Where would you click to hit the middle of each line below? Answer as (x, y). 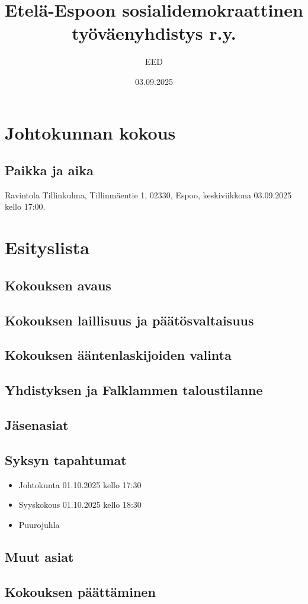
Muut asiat (39, 556)
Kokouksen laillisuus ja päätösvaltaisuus (129, 320)
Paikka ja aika (49, 170)
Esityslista (47, 247)
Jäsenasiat (37, 424)
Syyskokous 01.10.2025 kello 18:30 (80, 505)
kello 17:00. (25, 206)
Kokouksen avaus (58, 285)
